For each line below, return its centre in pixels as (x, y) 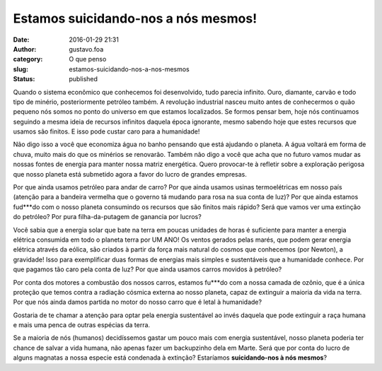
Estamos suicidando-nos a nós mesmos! (135, 18)
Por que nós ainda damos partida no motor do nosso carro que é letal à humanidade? (137, 302)
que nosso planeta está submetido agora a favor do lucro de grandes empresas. (130, 174)
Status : (24, 79)
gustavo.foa (86, 49)
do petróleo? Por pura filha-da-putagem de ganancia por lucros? (107, 217)
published (83, 79)
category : (28, 59)
